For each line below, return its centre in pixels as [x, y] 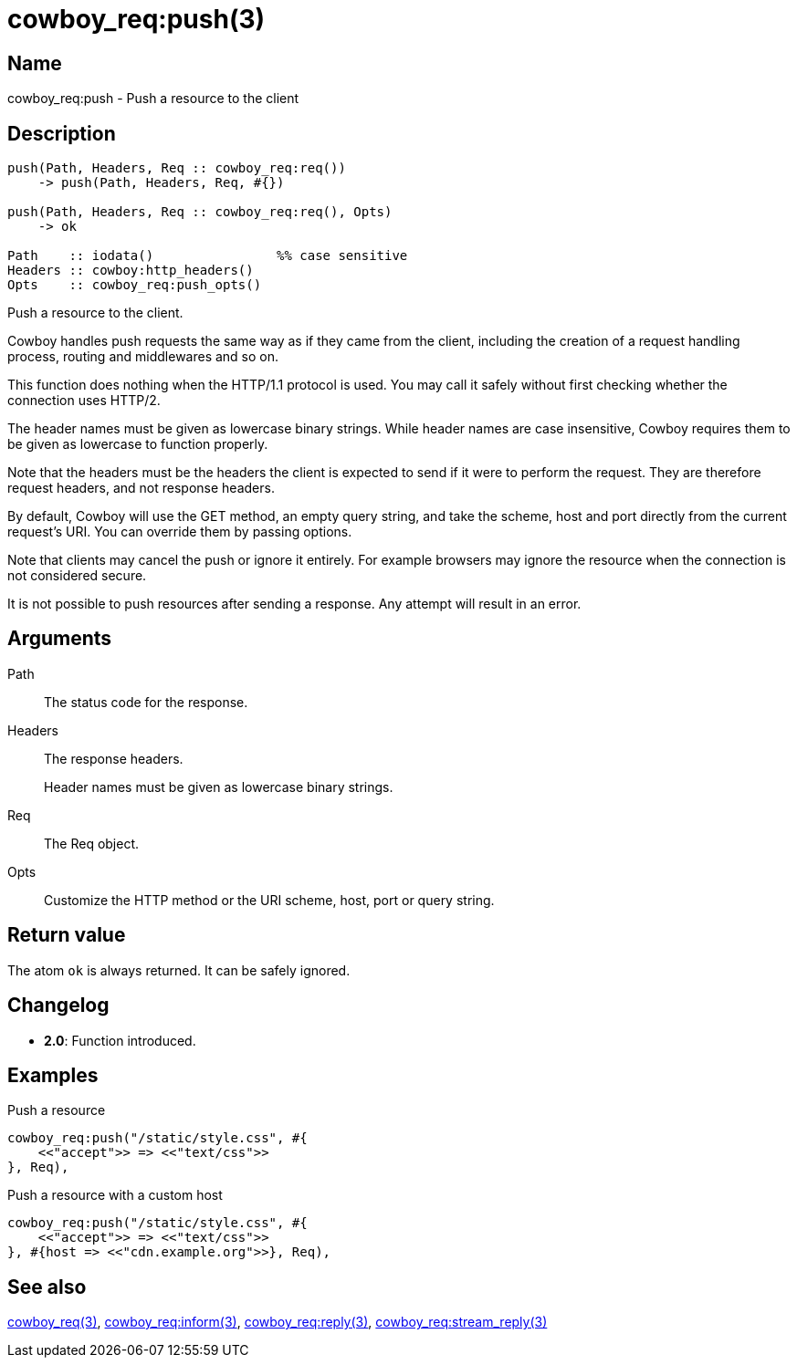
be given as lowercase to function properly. [138, 444]
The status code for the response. [146, 702]
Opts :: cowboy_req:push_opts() [135, 285]
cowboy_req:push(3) [136, 19]
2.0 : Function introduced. [120, 1040]
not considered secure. [77, 576]
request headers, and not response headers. [141, 488]
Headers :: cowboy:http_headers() [131, 271]
